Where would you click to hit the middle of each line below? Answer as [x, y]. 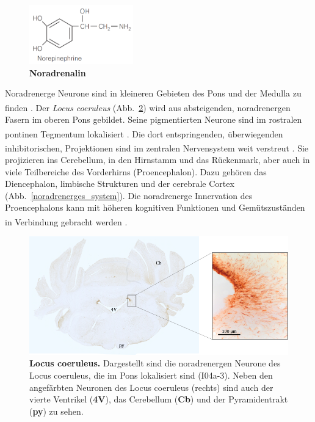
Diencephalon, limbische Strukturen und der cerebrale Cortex [120, 184]
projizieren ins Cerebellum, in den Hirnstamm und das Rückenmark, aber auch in [157, 160]
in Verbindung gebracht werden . [66, 221]
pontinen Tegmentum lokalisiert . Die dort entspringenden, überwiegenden [144, 133]
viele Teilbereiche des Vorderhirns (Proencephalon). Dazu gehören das [136, 171]
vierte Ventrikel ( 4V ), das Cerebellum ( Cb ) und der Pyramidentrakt [159, 399]
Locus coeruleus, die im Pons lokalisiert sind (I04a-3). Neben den [151, 375]
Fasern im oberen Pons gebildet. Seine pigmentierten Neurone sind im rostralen [154, 119]
